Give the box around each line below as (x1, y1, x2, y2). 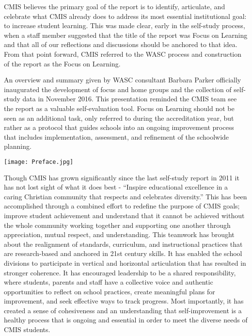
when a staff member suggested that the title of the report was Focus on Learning (4, 30, 248, 40)
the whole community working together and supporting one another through (4, 220, 231, 230)
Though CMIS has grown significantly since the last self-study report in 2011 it (4, 172, 239, 182)
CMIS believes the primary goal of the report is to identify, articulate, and (4, 1, 225, 11)
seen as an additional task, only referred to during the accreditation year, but (4, 112, 234, 123)
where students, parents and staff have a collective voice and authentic (4, 277, 213, 287)
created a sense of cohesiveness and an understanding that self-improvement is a (4, 305, 242, 315)
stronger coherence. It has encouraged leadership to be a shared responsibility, (4, 267, 236, 277)
